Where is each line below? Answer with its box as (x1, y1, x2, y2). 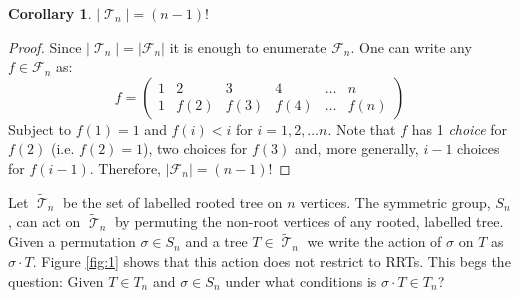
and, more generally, (295, 138, 419, 159)
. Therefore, (89, 157, 161, 178)
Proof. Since (8, 36, 82, 57)
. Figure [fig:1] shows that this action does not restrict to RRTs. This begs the (32, 251, 511, 271)
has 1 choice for (411, 118, 508, 139)
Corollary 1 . (8, 3, 92, 23)
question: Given (8, 270, 104, 291)
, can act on (8, 211, 81, 232)
